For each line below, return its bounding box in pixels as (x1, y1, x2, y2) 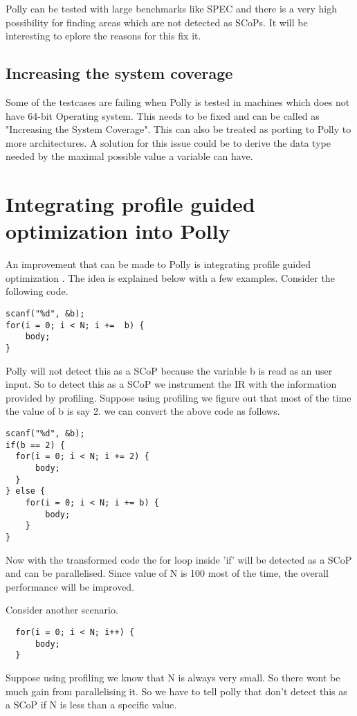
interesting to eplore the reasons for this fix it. (6, 28, 201, 43)
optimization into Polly (6, 217, 230, 245)
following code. (6, 284, 68, 298)
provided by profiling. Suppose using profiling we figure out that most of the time (6, 390, 351, 404)
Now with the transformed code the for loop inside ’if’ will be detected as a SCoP (6, 552, 352, 566)
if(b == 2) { (6, 440, 65, 450)
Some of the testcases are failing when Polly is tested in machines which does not (6, 94, 350, 109)
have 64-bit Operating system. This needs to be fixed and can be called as (6, 108, 320, 123)
